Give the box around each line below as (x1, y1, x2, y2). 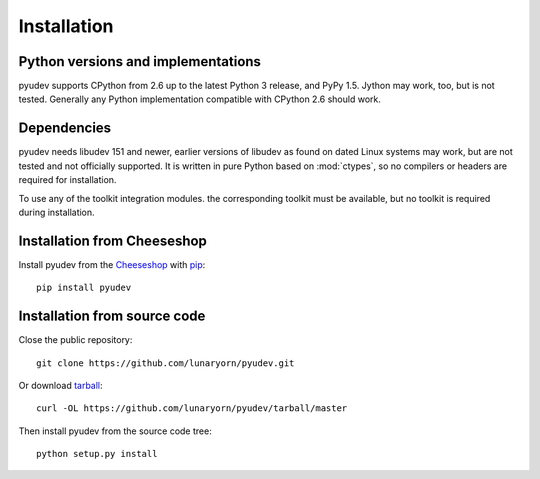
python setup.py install (36, 448, 158, 460)
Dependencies (18, 120, 112, 137)
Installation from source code (18, 308, 206, 325)
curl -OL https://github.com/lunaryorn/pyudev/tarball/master (36, 403, 348, 414)
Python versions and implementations (18, 53, 262, 70)
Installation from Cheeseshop (18, 232, 207, 249)
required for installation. (18, 174, 117, 186)
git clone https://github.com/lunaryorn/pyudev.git (36, 357, 295, 369)
